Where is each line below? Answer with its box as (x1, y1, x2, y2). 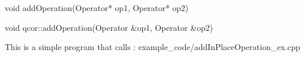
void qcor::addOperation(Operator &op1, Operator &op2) (5, 21, 213, 33)
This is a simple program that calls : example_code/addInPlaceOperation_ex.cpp (5, 41, 300, 53)
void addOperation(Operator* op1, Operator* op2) (5, 2, 189, 13)
